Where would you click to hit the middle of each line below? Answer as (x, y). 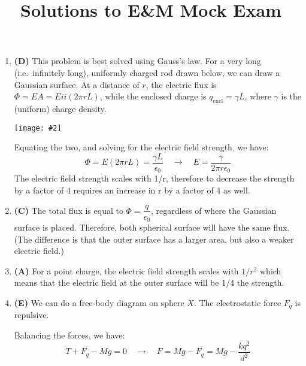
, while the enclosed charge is (153, 96)
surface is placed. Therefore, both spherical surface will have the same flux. (152, 227)
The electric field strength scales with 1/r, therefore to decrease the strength (154, 178)
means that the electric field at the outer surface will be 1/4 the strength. (149, 282)
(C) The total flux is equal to (69, 210)
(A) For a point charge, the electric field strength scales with (126, 270)
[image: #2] (38, 128)
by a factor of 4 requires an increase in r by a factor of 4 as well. (132, 190)
